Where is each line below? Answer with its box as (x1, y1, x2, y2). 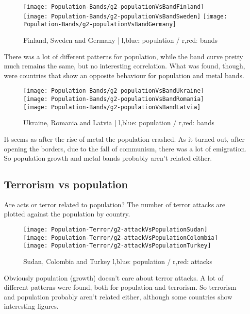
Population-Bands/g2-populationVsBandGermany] (23, 21, 176, 28)
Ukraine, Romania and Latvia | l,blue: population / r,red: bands (23, 117, 215, 128)
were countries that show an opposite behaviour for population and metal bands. (4, 70, 244, 80)
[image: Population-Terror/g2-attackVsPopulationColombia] (23, 234, 218, 241)
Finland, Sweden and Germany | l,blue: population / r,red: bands (23, 34, 217, 45)
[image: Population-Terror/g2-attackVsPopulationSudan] (23, 226, 208, 233)
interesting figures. (4, 301, 59, 311)
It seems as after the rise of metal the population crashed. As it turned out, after (4, 133, 245, 144)
